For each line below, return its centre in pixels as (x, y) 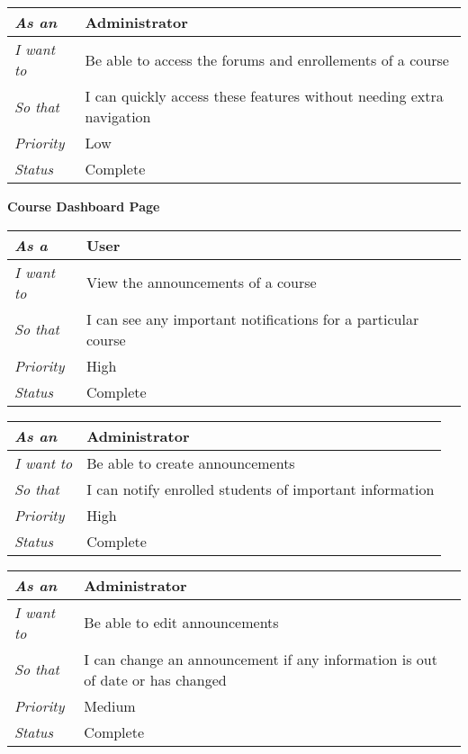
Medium (110, 705)
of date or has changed (155, 679)
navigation (118, 117)
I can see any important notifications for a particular (252, 319)
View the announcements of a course (201, 283)
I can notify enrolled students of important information (261, 489)
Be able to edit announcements (181, 623)
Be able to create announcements (191, 462)
